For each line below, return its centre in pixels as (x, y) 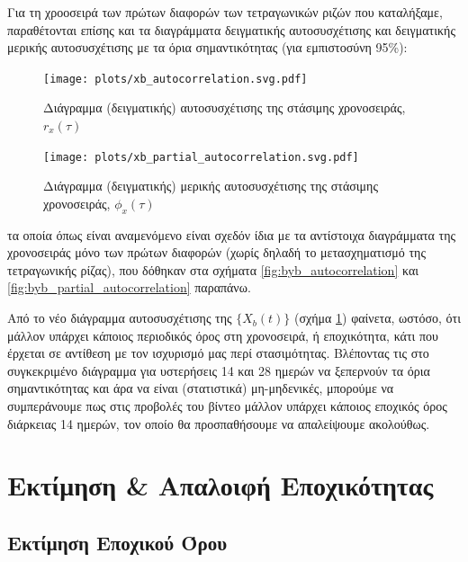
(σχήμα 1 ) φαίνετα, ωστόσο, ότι (378, 318)
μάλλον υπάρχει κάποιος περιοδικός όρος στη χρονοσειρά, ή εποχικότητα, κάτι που (223, 335)
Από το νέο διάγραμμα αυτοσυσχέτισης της (120, 318)
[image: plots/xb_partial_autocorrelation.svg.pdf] (201, 157)
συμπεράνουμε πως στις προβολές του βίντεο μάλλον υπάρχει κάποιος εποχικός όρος (227, 406)
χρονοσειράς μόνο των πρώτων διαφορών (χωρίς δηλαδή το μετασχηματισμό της (216, 252)
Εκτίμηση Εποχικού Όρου (117, 542)
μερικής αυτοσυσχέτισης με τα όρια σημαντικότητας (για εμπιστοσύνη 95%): (207, 47)
